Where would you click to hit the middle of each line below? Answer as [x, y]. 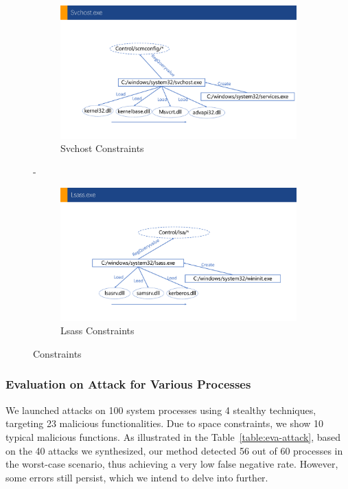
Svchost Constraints [102, 148]
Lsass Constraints [97, 330]
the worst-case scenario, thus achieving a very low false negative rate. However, [172, 464]
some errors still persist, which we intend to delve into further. [137, 477]
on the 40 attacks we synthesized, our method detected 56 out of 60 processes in [174, 450]
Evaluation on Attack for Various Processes [128, 384]
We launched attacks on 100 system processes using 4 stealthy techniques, [161, 410]
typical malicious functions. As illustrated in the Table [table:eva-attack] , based [173, 436]
